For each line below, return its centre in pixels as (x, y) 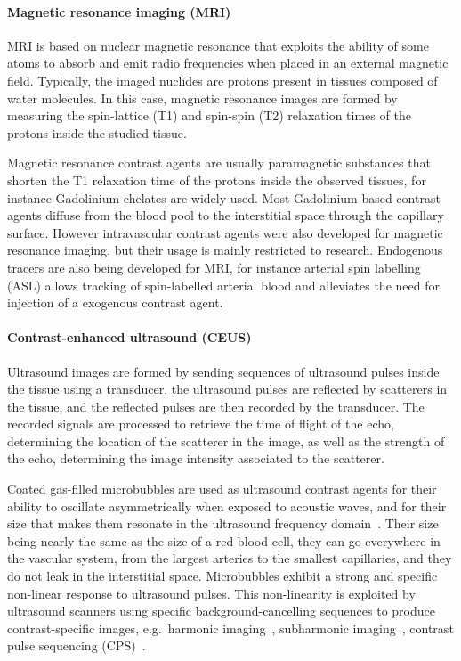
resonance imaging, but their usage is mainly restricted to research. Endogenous (225, 250)
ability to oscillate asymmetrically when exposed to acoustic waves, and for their (227, 506)
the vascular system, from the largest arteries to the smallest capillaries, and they (230, 558)
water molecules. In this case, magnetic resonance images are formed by (202, 98)
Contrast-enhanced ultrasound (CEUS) (129, 337)
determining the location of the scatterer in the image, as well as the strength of (226, 441)
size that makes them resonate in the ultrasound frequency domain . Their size (223, 523)
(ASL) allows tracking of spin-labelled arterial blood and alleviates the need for (223, 285)
